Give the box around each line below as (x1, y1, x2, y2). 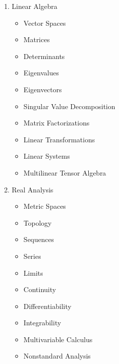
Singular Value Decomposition (23, 101, 116, 111)
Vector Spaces (23, 17, 66, 28)
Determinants (23, 51, 65, 61)
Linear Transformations (23, 134, 95, 144)
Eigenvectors (23, 84, 62, 94)
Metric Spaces (23, 201, 66, 211)
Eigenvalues (23, 67, 59, 78)
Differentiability (23, 301, 71, 311)
